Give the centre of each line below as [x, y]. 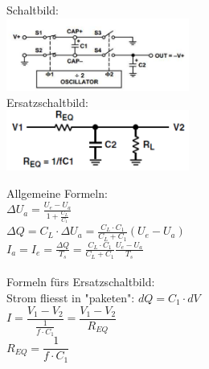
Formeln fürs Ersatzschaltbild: [81, 282]
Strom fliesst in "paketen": [71, 297]
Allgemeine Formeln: [57, 193]
